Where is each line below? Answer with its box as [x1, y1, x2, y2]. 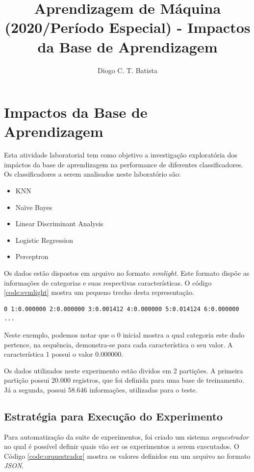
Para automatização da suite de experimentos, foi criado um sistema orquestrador [4, 431, 249, 442]
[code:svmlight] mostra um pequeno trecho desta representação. [4, 287, 195, 297]
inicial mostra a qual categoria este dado [123, 329, 245, 340]
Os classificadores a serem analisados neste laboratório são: [4, 169, 181, 179]
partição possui [4, 375, 50, 385]
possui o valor [51, 349, 93, 359]
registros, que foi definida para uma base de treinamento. [73, 375, 244, 385]
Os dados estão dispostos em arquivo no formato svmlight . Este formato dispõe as [4, 267, 250, 278]
